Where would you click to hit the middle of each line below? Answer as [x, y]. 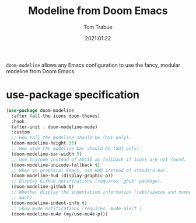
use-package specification [73, 95]
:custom [21, 132]
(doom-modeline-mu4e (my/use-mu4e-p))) [60, 214]
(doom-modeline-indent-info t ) [49, 203]
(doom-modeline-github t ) [43, 187]
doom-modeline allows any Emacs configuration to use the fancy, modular [93, 65]
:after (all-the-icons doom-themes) [56, 116]
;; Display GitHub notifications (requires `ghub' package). [87, 181]
